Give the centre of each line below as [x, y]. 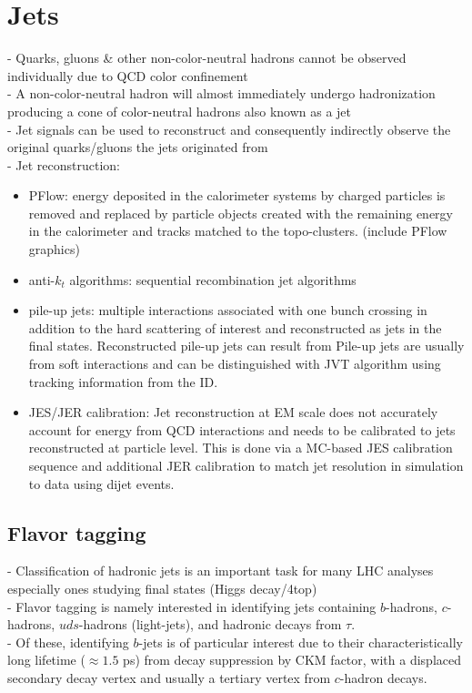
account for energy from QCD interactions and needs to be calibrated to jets [242, 429]
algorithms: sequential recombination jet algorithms [213, 279]
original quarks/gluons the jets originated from [138, 147]
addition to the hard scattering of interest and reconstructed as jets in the [235, 327]
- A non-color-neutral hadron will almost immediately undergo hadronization [221, 93]
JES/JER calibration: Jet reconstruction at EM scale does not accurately [233, 412]
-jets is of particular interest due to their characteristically [301, 642]
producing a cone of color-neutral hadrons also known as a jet [180, 111]
